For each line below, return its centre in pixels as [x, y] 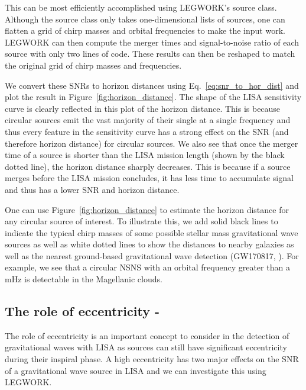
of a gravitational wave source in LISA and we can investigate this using [136, 370]
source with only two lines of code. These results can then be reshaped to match [150, 54]
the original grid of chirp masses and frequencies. [93, 65]
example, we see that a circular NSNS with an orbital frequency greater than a [147, 267]
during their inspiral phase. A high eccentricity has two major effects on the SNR [152, 359]
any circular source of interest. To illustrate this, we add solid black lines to [141, 221]
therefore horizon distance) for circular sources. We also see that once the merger [152, 143]
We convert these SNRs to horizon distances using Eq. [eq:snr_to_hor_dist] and [152, 85]
